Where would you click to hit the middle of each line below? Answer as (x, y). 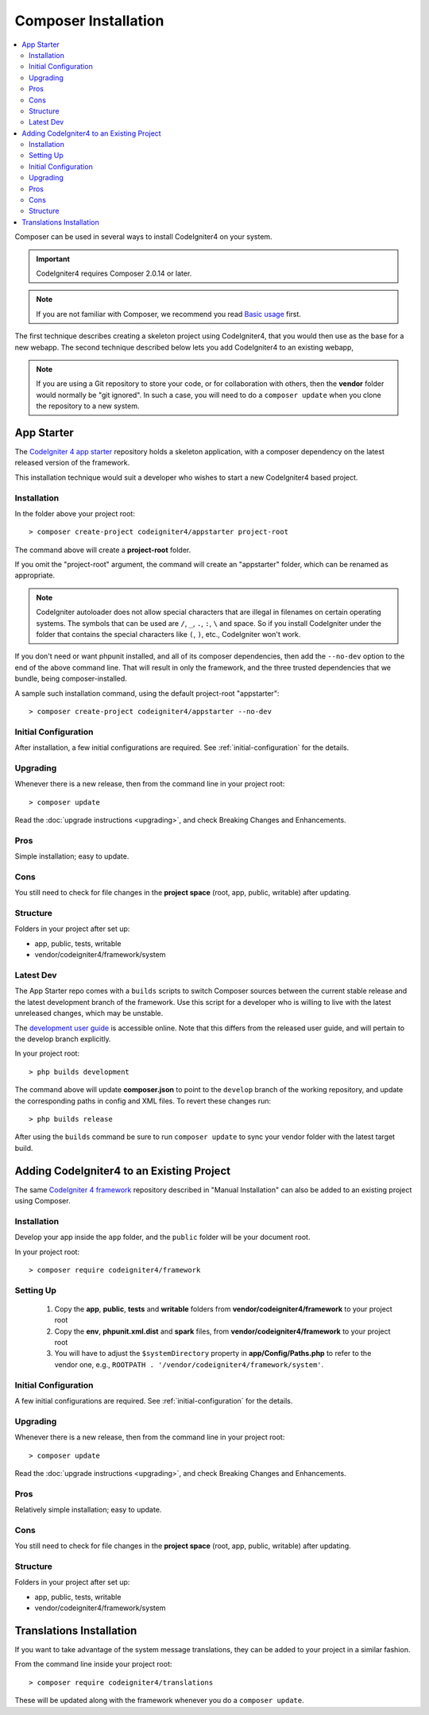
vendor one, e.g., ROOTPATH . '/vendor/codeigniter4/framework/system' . (189, 1364)
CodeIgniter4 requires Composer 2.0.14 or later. (114, 273)
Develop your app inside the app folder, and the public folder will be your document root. (162, 1237)
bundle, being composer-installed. (71, 678)
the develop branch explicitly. (63, 1039)
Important (53, 259)
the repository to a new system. (88, 406)
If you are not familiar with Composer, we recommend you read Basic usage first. (169, 314)
